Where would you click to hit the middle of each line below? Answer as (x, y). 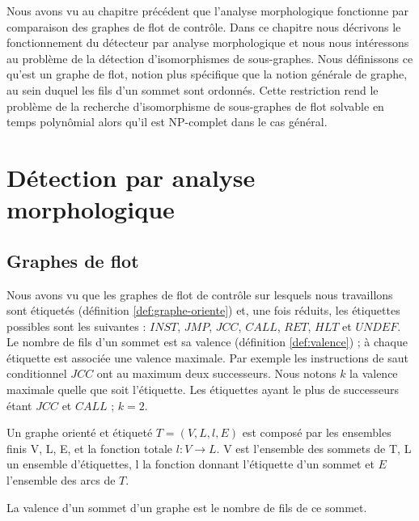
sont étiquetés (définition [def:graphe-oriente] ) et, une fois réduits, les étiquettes (203, 310)
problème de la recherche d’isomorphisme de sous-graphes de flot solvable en (195, 106)
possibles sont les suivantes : (76, 326)
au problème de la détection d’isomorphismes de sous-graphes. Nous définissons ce (210, 58)
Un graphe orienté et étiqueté (80, 432)
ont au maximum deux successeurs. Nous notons (216, 373)
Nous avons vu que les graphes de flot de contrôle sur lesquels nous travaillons (200, 294)
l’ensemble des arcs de (61, 480)
